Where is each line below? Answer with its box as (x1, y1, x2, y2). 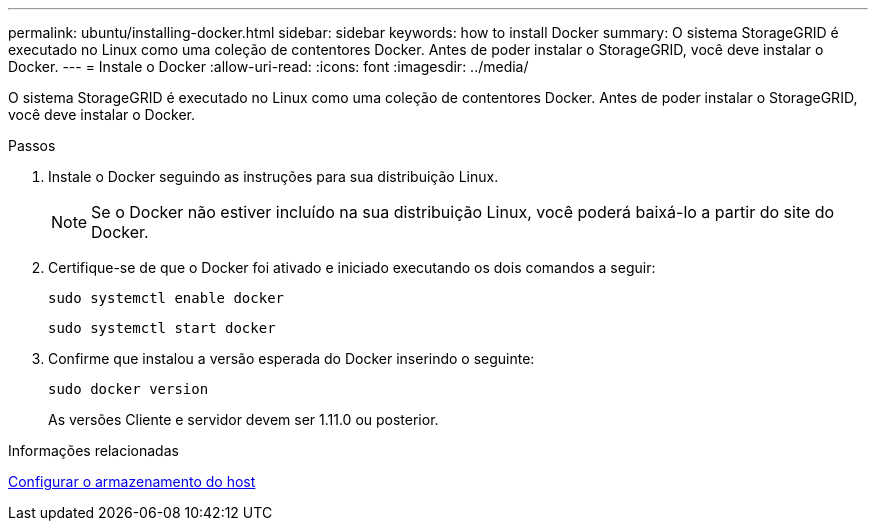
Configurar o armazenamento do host (8, 473, 256, 490)
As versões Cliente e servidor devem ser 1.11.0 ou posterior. (48, 411, 439, 428)
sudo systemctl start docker (48, 320, 276, 336)
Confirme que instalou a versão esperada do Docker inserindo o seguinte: (48, 350, 535, 367)
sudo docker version (48, 381, 209, 397)
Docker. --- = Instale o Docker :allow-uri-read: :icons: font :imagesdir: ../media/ (8, 58, 529, 75)
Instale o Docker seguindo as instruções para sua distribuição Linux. (48, 168, 499, 185)
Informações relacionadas (8, 442, 179, 459)
